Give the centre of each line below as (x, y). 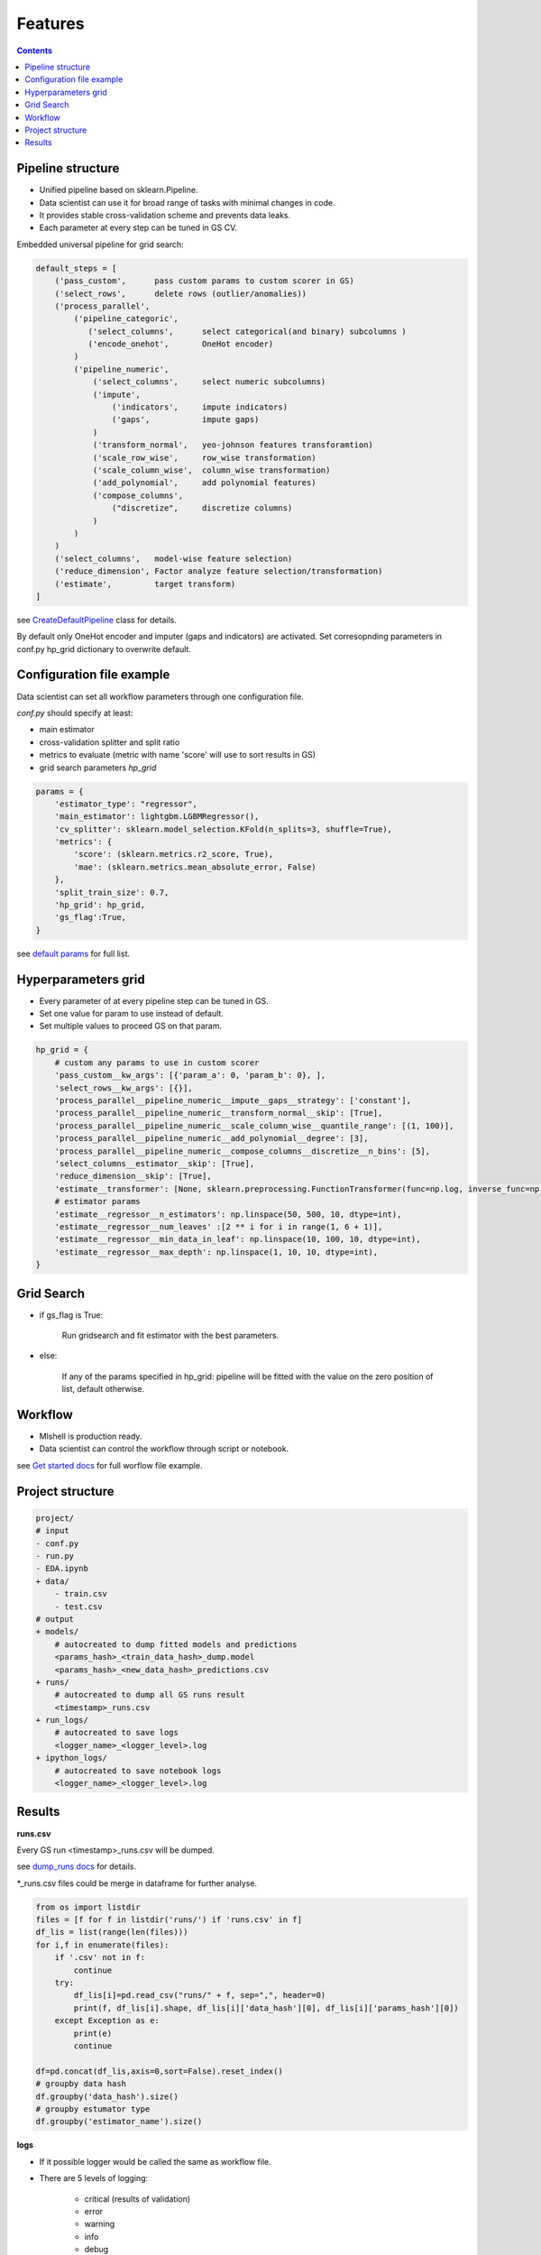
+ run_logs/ (62, 1720)
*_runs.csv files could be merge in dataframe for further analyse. (137, 1883)
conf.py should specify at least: (75, 713)
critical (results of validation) (138, 2199)
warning (100, 2224)
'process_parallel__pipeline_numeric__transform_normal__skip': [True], (219, 1113)
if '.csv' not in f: (100, 1958)
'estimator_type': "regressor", (126, 804)
